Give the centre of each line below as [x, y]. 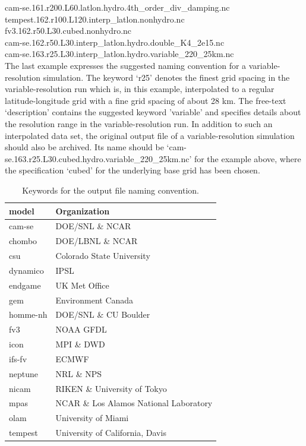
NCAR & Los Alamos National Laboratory [134, 403]
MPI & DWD [80, 344]
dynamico [26, 270]
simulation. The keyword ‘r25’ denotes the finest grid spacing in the [166, 77]
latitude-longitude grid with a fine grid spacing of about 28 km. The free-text [146, 100]
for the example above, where [247, 158]
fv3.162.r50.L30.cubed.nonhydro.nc [68, 31]
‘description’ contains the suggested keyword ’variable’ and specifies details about [153, 112]
